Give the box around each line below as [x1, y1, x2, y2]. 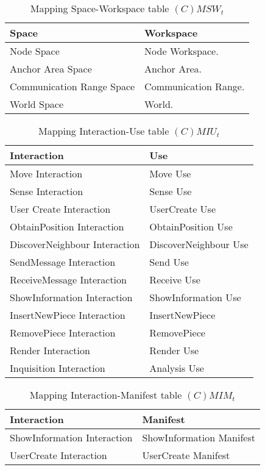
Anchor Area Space [10, 62, 92, 76]
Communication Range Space [10, 79, 135, 93]
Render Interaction [10, 343, 90, 357]
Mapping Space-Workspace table [30, 1, 169, 15]
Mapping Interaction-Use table [38, 124, 169, 138]
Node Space [10, 44, 60, 58]
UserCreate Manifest [142, 448, 230, 462]
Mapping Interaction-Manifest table [29, 388, 182, 402]
